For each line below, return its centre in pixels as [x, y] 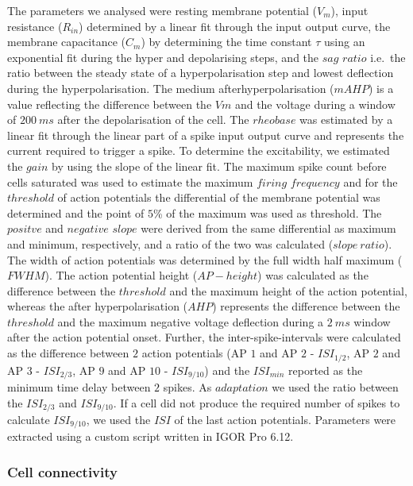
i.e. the [388, 57]
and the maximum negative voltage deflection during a [191, 321]
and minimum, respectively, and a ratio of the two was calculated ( [170, 243]
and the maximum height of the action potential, [288, 290]
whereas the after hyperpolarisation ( [98, 306]
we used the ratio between [335, 386]
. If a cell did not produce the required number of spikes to [257, 402]
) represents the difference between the [306, 306]
